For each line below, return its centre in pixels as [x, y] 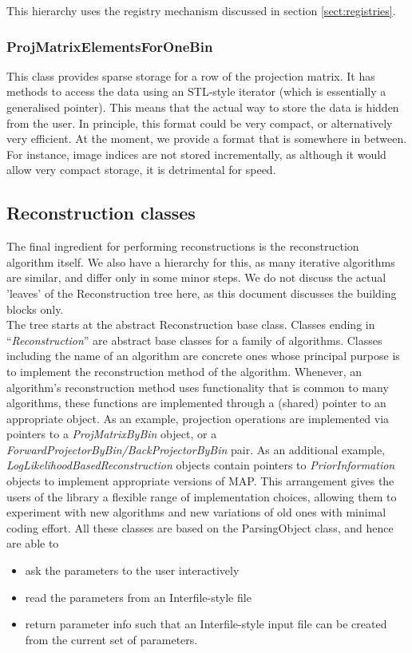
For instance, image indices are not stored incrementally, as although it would [196, 154]
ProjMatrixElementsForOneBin [110, 46]
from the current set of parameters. [111, 639]
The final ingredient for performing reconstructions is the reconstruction [183, 246]
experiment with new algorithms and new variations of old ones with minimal [196, 512]
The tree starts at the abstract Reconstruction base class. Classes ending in [191, 325]
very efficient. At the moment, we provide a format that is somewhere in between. [207, 139]
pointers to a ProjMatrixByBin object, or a [112, 434]
